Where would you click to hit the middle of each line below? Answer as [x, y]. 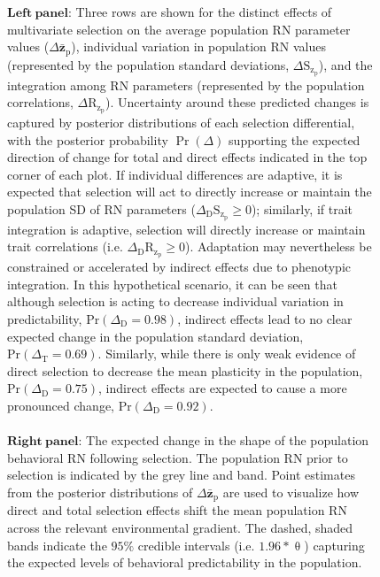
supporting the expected [295, 139]
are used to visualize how [291, 492]
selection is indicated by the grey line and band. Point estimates [181, 475]
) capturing [334, 545]
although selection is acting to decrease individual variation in [175, 301]
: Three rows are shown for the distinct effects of [200, 12]
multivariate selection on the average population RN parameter [179, 29]
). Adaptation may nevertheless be [279, 246]
